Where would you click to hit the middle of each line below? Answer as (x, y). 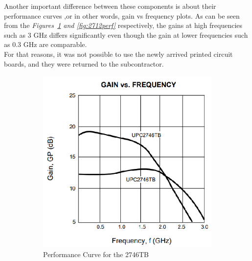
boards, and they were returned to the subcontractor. (84, 63)
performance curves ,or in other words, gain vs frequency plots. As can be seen (122, 15)
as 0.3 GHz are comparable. (46, 44)
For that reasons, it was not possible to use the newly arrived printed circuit (118, 54)
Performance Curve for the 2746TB (96, 254)
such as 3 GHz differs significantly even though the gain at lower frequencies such (126, 35)
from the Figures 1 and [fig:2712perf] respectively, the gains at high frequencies (123, 25)
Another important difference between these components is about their (110, 6)
